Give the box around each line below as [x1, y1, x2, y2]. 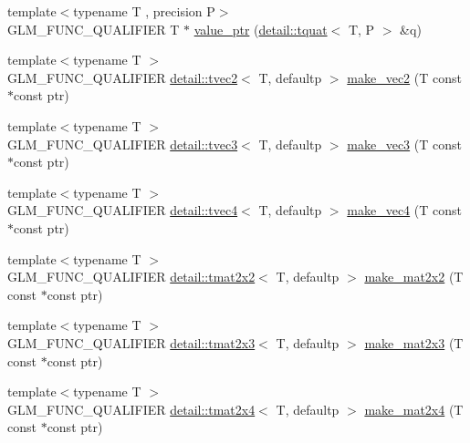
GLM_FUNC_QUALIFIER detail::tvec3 [7, 134, 238, 153]
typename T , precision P [73, 2, 215, 20]
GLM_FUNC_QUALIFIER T [7, 19, 180, 38]
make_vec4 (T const [347, 201, 462, 220]
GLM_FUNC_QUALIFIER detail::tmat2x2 [7, 267, 256, 286]
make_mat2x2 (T [364, 267, 464, 286]
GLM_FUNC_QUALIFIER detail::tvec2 [7, 67, 238, 87]
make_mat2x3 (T [364, 333, 464, 352]
